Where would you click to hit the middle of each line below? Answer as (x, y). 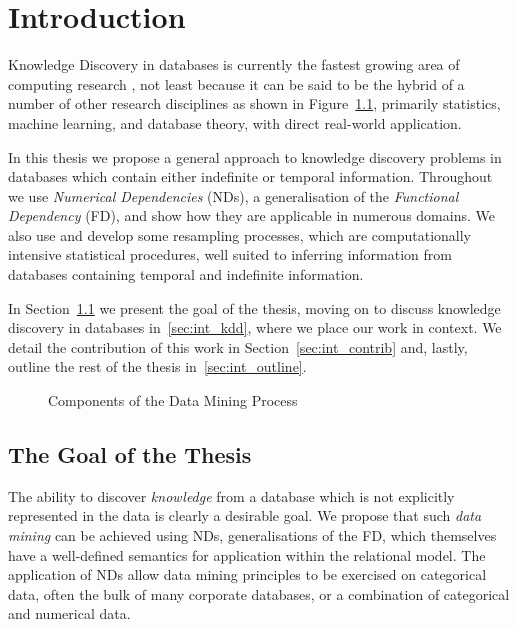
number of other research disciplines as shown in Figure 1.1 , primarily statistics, (254, 103)
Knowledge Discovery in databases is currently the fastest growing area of (234, 64)
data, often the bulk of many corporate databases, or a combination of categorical (259, 593)
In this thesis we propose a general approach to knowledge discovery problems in (255, 156)
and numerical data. (69, 613)
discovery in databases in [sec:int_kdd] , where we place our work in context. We (255, 327)
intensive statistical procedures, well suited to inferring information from (230, 254)
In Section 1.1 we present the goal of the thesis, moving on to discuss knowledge (254, 307)
